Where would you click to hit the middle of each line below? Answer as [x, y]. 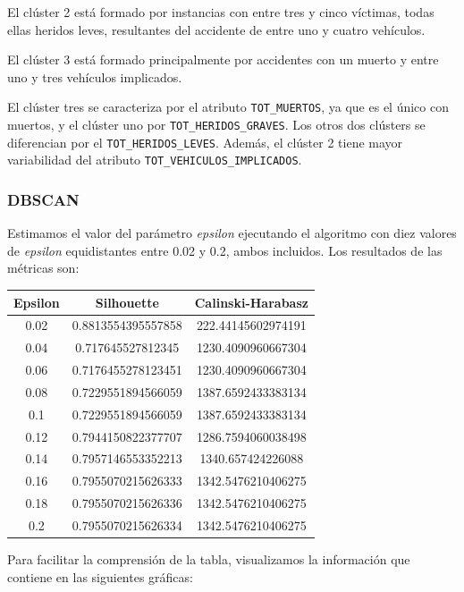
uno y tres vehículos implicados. [95, 76]
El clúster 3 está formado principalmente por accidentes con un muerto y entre [223, 59]
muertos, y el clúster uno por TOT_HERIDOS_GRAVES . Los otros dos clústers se [216, 125]
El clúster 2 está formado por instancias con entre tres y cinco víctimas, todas [221, 12]
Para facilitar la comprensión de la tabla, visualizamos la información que [209, 559]
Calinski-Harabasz [251, 302]
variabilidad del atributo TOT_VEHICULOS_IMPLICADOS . [155, 160]
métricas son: [43, 268]
